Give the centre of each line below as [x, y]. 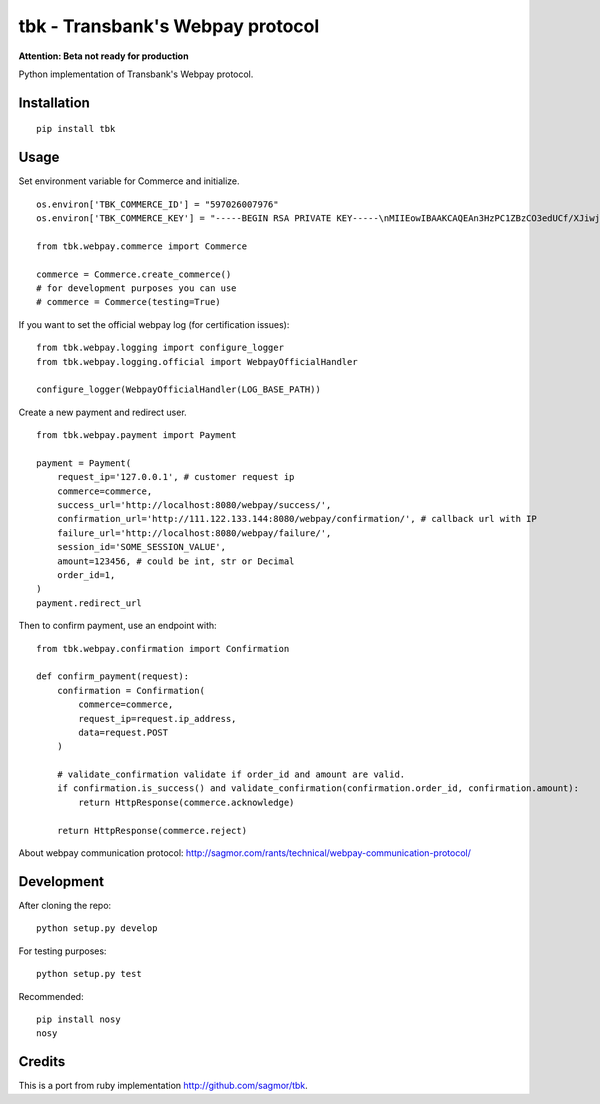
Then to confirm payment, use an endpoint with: [117, 626]
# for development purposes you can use [136, 288]
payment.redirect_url [89, 603]
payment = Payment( [84, 463]
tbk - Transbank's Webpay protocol [169, 26]
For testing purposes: [62, 951]
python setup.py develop [97, 928]
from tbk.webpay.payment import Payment [136, 435]
